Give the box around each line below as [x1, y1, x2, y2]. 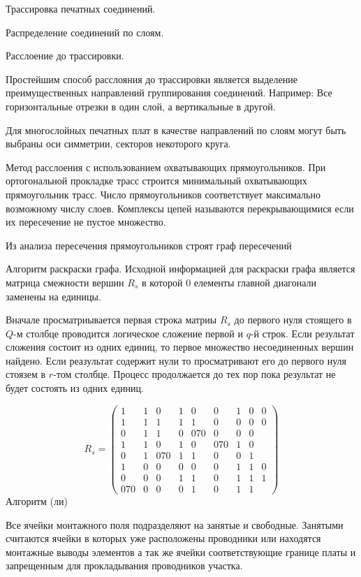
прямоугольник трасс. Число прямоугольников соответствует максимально [6, 187, 321, 201]
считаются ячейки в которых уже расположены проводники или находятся [6, 531, 321, 546]
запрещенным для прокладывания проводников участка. [6, 558, 243, 573]
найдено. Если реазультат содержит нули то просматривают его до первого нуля [6, 353, 346, 367]
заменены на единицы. [6, 288, 101, 303]
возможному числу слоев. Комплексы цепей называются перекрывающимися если [6, 200, 354, 215]
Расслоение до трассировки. [6, 48, 124, 63]
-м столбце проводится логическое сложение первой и [13, 326, 243, 340]
